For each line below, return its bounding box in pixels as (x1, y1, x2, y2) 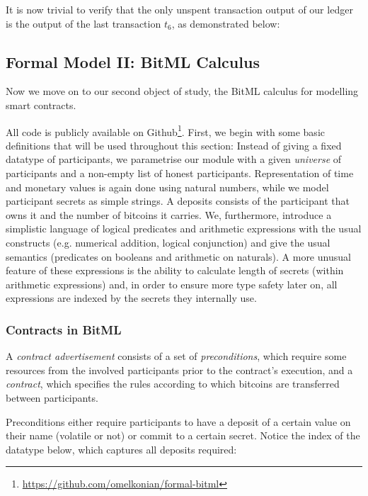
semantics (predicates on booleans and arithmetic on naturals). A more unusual (6, 249, 351, 264)
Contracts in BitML (6, 320, 122, 338)
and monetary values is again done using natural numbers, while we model (6, 179, 329, 194)
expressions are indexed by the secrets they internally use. (6, 291, 257, 305)
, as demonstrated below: (171, 16, 280, 30)
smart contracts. (6, 97, 76, 112)
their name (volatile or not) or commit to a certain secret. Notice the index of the (6, 428, 360, 443)
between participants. (6, 390, 98, 405)
